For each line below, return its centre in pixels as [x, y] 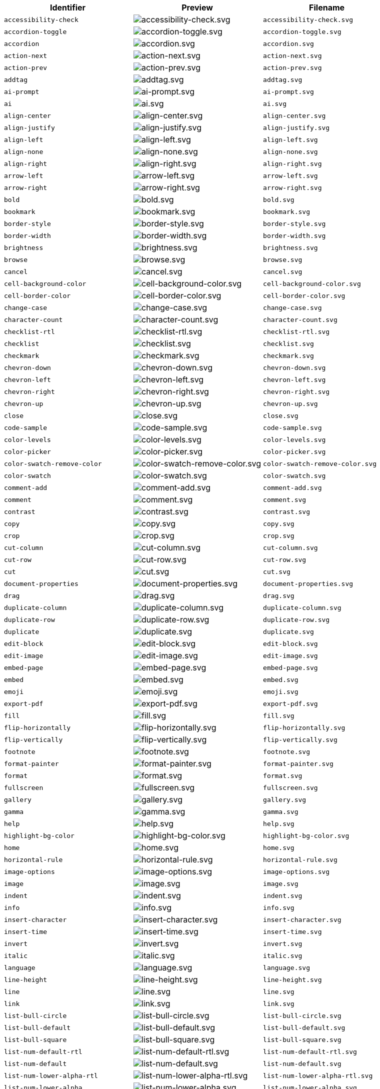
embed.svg [281, 679]
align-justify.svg [296, 127]
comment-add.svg [292, 487]
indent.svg [283, 895]
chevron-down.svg [294, 367]
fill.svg [279, 715]
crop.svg [279, 535]
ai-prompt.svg [288, 91]
